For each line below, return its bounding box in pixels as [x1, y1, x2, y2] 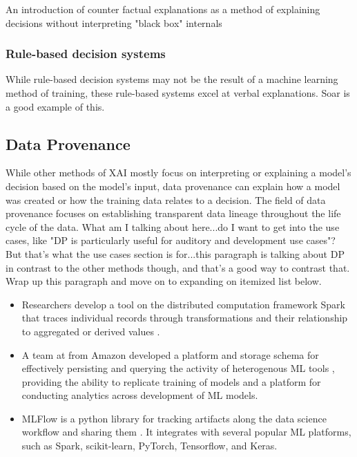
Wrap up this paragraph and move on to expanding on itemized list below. [6, 274, 322, 288]
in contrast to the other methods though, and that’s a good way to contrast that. [6, 260, 350, 274]
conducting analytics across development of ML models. [21, 388, 258, 402]
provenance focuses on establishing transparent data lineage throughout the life [6, 206, 341, 221]
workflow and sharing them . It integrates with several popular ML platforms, [21, 425, 351, 439]
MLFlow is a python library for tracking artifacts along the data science [21, 411, 327, 425]
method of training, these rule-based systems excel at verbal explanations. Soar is [6, 86, 350, 100]
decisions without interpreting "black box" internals [6, 15, 222, 30]
